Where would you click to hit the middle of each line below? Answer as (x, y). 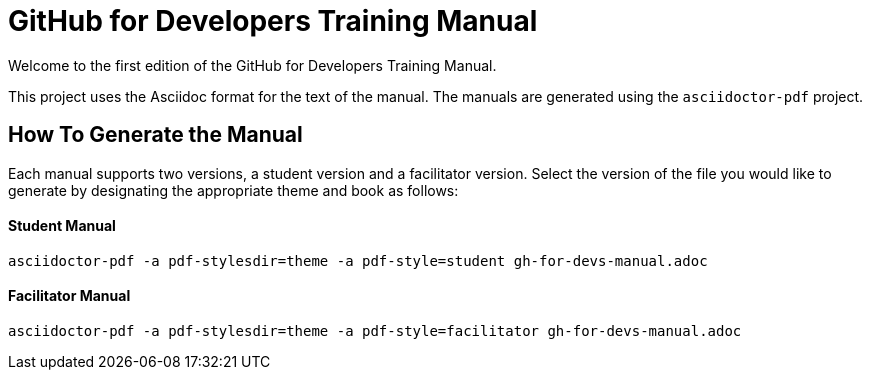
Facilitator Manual (69, 296)
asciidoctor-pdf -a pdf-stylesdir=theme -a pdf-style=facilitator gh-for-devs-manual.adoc (375, 331)
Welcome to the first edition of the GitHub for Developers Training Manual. (252, 65)
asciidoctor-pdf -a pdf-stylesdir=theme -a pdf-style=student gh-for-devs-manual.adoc (358, 260)
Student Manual (62, 226)
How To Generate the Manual (155, 135)
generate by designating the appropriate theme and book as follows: (233, 190)
